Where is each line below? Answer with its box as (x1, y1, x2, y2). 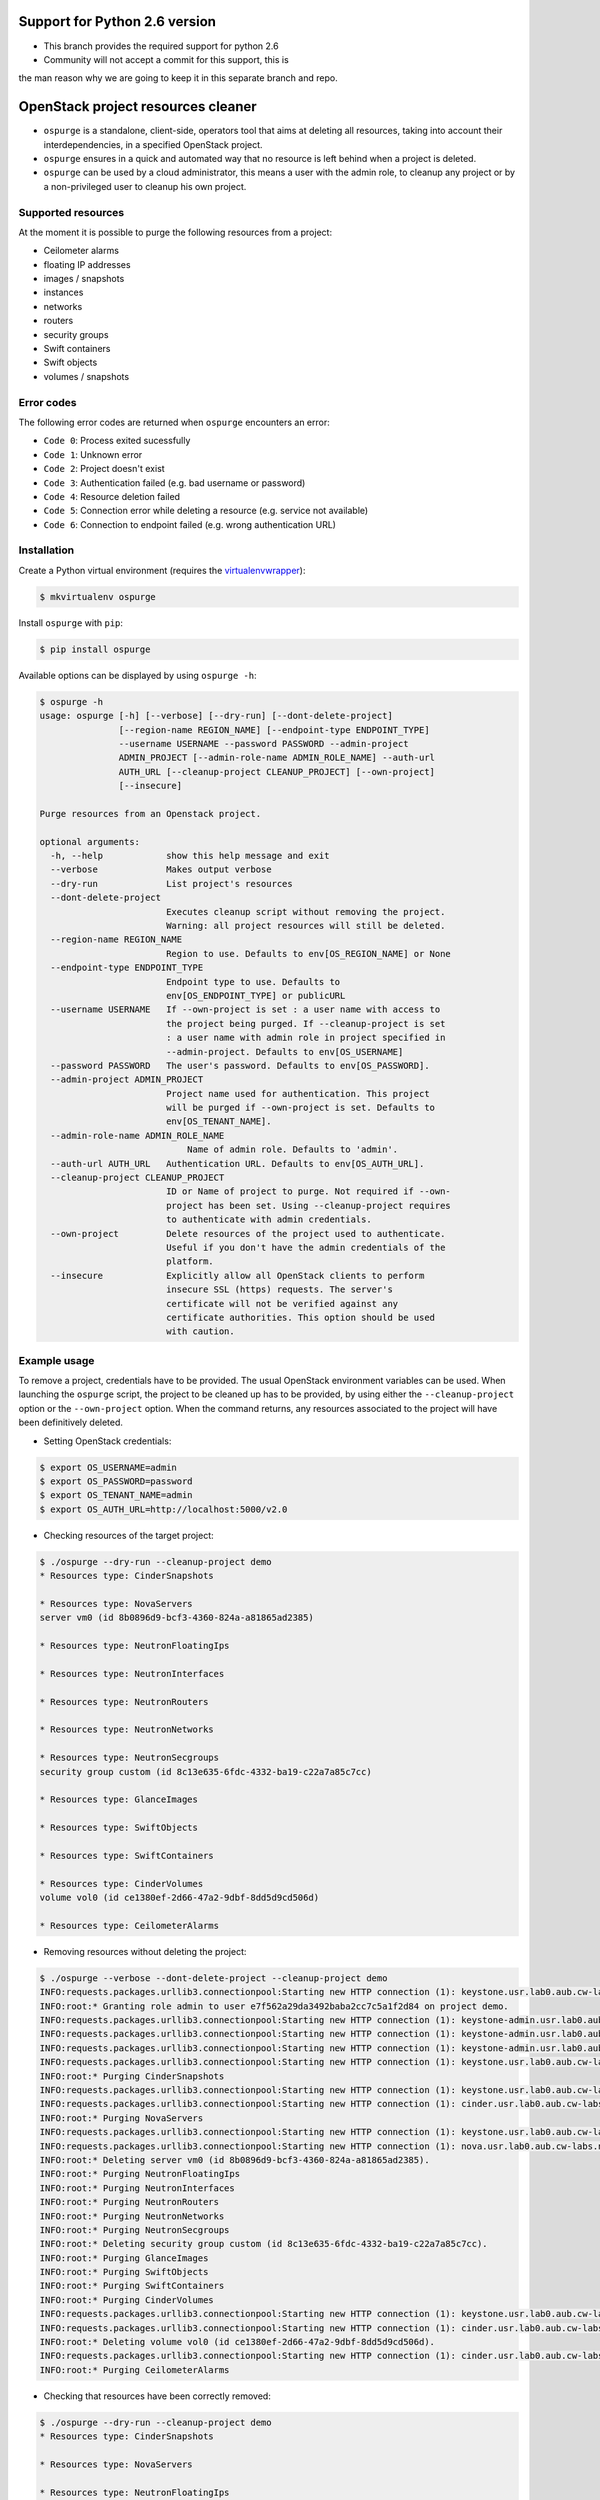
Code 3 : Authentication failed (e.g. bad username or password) (43, 476, 306, 489)
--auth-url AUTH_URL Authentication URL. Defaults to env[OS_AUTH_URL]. (50, 1158, 425, 1169)
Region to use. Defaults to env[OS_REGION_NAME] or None (165, 948, 452, 959)
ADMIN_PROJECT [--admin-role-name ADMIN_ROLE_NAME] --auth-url (118, 752, 435, 764)
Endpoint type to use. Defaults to (165, 976, 341, 987)
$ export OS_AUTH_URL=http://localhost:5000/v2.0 (39, 1503, 288, 1515)
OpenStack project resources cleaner (18, 98, 257, 115)
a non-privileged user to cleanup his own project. (43, 180, 247, 192)
